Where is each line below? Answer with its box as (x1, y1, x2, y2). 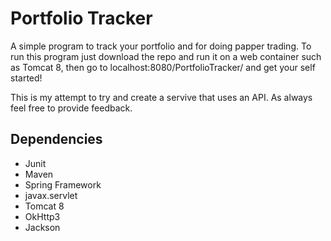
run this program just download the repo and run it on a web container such (10, 50, 322, 62)
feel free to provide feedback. (10, 102, 133, 114)
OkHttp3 (24, 210, 61, 222)
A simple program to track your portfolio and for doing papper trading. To (10, 40, 312, 52)
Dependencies (10, 131, 103, 148)
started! (10, 72, 43, 84)
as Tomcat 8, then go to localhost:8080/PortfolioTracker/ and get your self (10, 61, 316, 73)
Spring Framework (24, 178, 102, 191)
